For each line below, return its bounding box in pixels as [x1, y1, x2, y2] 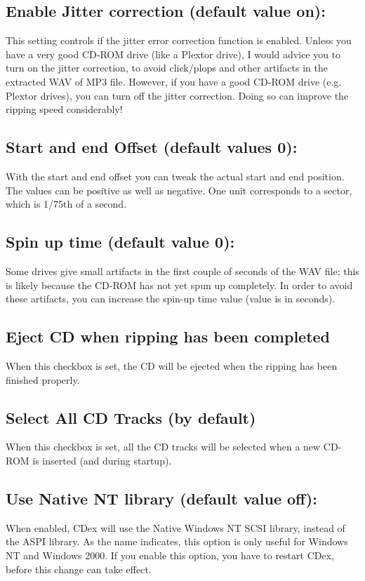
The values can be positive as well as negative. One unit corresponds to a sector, [6, 182, 352, 197]
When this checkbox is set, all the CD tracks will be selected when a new [6, 439, 321, 454]
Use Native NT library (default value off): [6, 487, 317, 509]
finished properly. [6, 372, 80, 387]
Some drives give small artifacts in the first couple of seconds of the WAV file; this [6, 263, 359, 278]
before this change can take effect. [6, 561, 152, 576]
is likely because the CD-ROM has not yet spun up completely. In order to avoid [6, 277, 353, 292]
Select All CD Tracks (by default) [6, 406, 256, 428]
